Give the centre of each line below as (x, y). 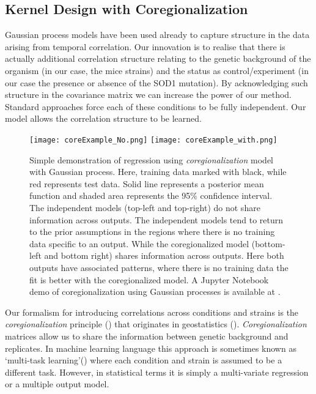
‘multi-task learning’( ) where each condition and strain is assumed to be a (144, 360)
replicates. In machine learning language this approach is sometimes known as (151, 348)
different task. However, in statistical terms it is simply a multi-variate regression (157, 372)
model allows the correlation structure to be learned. (103, 118)
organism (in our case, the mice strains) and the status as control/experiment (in (157, 70)
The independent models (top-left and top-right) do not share (145, 207)
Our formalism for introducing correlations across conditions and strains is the (152, 312)
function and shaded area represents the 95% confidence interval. (151, 195)
